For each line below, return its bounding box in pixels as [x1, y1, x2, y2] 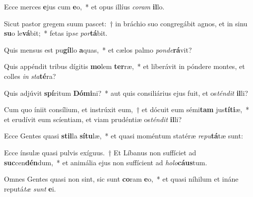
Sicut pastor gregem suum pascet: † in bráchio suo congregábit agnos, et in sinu [4, 18, 248, 28]
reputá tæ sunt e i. [4, 183, 56, 194]
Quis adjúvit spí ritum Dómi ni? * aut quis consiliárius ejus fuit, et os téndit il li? [4, 87, 248, 98]
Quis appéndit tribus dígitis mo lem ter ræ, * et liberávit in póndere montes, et [4, 61, 245, 71]
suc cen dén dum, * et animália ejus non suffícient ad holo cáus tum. [4, 157, 207, 167]
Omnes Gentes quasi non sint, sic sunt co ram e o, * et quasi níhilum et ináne [4, 174, 239, 184]
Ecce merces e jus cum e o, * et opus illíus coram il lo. [4, 1, 165, 11]
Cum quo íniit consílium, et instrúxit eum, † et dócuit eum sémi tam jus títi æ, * [4, 104, 250, 115]
